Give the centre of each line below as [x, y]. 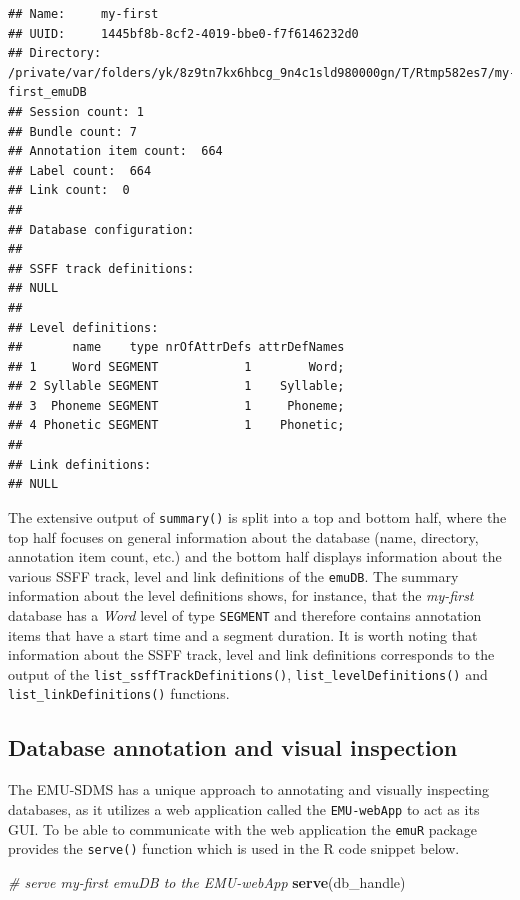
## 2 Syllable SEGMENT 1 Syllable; [176, 386]
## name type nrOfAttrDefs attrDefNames [176, 347]
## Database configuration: [101, 229]
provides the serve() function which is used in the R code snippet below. [234, 848]
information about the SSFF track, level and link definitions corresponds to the [251, 654]
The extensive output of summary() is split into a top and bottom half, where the [257, 516]
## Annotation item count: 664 [115, 151]
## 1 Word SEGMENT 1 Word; [176, 366]
